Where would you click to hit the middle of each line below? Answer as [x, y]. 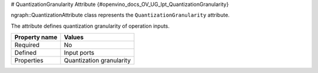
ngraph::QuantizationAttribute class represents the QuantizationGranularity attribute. [120, 15]
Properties [29, 61]
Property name [36, 37]
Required [27, 45]
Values [74, 37]
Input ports [79, 53]
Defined [25, 53]
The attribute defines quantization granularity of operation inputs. [90, 26]
